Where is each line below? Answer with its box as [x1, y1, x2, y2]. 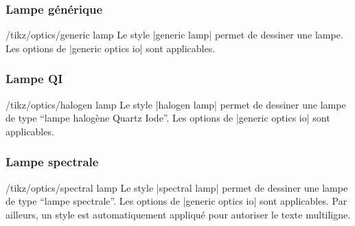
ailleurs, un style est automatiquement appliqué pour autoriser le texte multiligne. [5, 207, 351, 221]
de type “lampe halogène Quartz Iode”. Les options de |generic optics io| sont [5, 111, 330, 125]
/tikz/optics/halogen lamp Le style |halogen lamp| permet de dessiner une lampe [5, 97, 346, 111]
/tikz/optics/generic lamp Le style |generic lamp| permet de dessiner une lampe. [5, 27, 343, 42]
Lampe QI [5, 70, 63, 87]
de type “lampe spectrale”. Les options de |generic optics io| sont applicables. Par [5, 194, 347, 208]
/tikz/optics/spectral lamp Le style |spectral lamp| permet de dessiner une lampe [5, 180, 348, 194]
